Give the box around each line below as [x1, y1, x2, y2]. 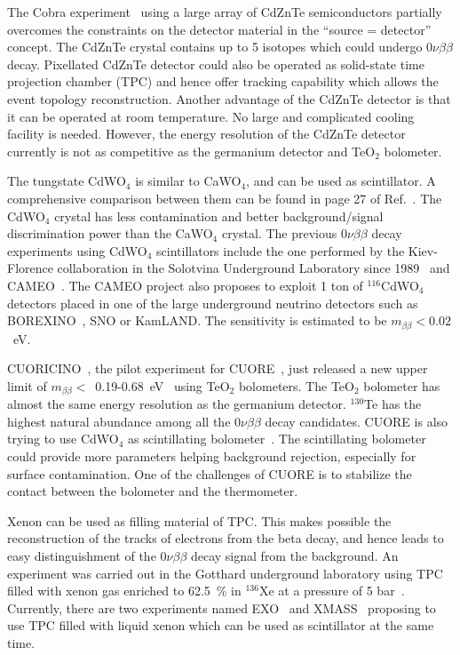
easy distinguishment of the [7, 546, 156, 564]
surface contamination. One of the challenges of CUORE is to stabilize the [7, 464, 412, 483]
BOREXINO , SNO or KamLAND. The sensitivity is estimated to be [7, 311, 387, 330]
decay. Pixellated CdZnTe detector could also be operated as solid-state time [7, 54, 424, 73]
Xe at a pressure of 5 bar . [258, 581, 405, 600]
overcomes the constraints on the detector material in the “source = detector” [7, 20, 432, 38]
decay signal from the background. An [190, 546, 399, 564]
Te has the [364, 395, 422, 413]
